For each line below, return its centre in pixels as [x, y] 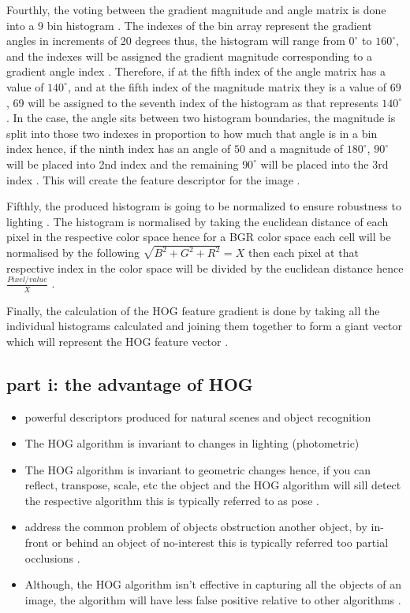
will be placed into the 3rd [324, 163]
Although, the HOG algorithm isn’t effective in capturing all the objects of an [213, 584]
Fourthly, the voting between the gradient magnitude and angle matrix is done [196, 9]
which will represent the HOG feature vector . [117, 341]
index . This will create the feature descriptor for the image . [153, 179]
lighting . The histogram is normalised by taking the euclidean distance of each [198, 221]
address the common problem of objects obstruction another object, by [196, 527]
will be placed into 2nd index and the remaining [123, 163]
